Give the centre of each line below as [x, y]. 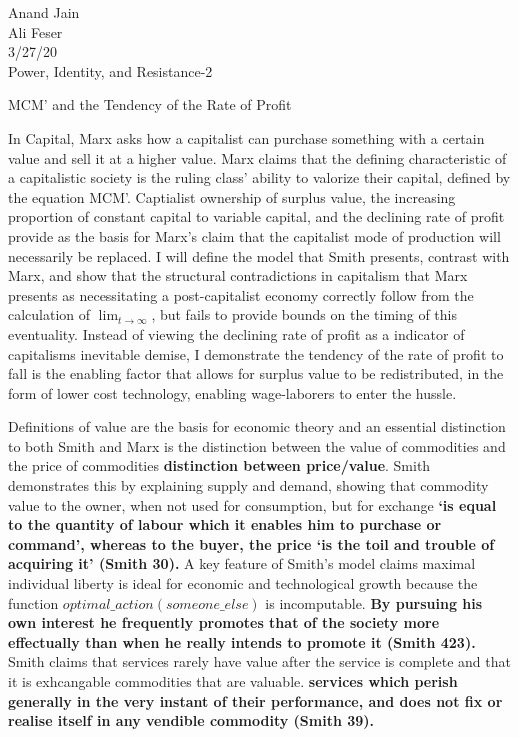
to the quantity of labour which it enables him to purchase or [225, 524]
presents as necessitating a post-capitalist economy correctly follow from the [241, 294]
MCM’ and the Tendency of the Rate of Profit [150, 104]
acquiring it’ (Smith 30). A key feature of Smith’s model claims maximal [242, 563]
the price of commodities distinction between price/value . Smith [219, 465]
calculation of [49, 314]
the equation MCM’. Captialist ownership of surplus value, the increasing [232, 196]
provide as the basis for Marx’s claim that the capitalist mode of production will [254, 235]
